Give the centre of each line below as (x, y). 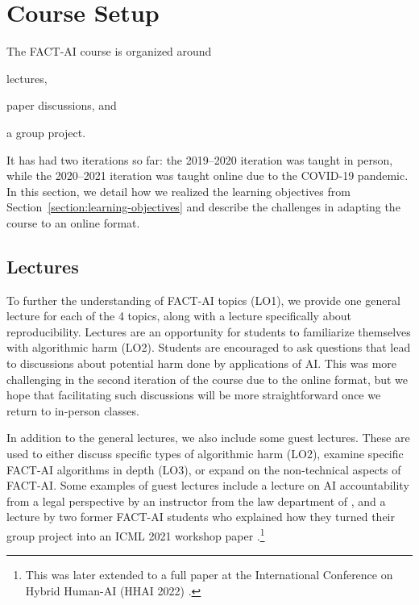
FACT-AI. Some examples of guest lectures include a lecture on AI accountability (208, 485)
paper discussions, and (62, 105)
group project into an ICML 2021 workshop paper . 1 (136, 534)
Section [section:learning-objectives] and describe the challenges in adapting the (203, 207)
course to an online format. (73, 222)
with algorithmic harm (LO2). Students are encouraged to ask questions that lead (209, 347)
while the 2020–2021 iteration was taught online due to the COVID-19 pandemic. (207, 175)
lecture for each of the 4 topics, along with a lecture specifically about (179, 316)
